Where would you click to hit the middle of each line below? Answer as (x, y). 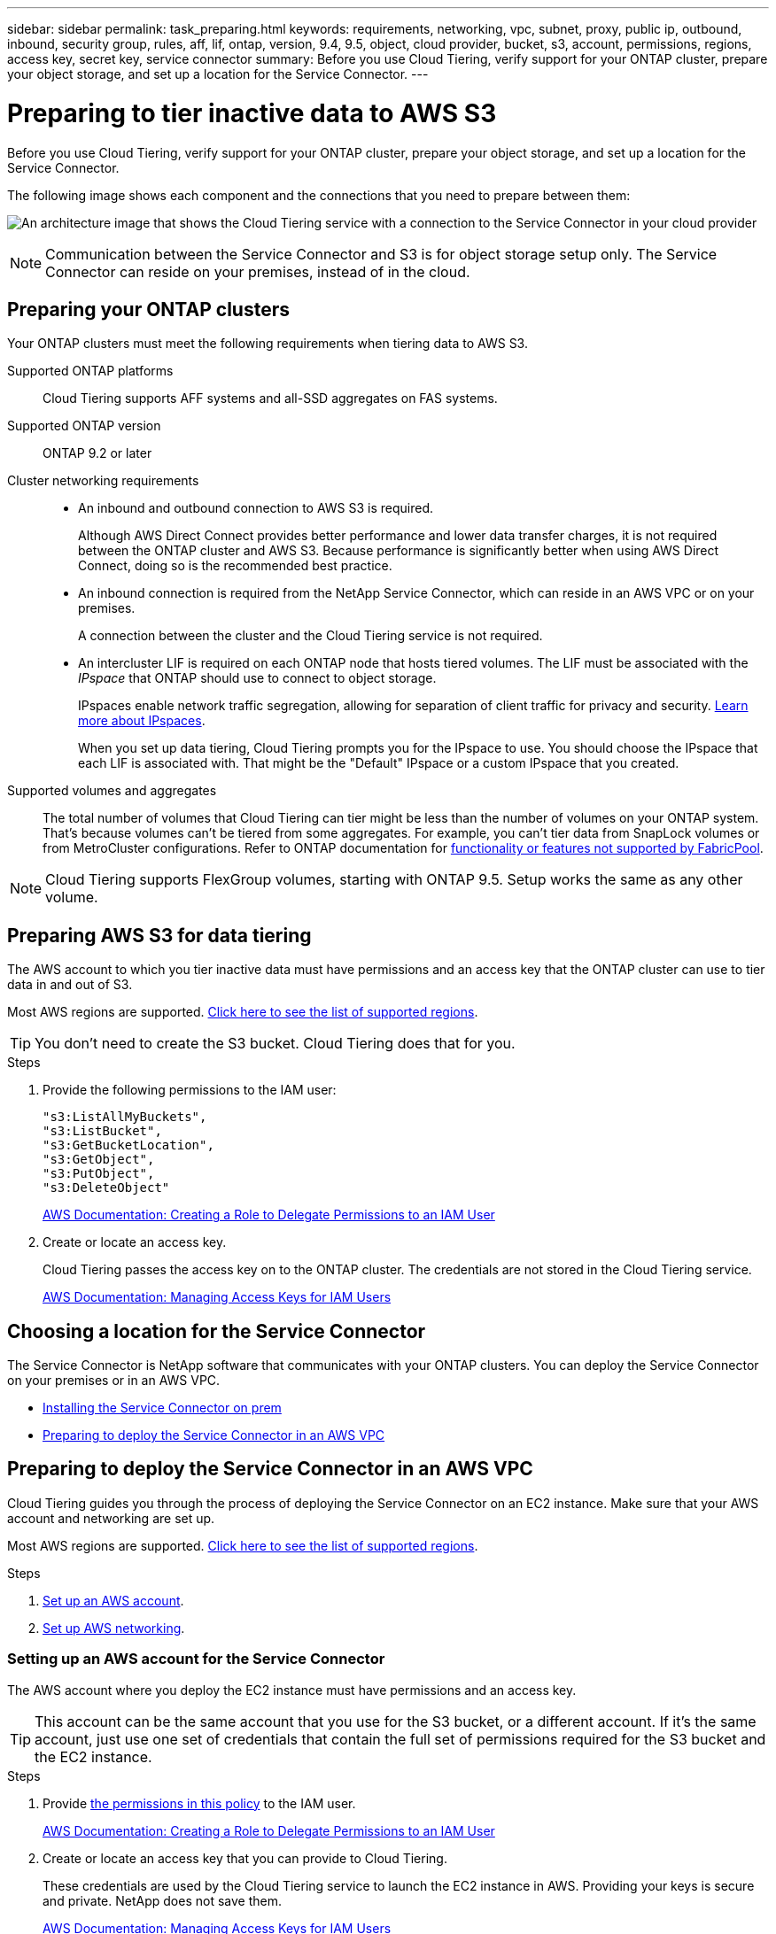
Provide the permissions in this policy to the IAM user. (199, 1803)
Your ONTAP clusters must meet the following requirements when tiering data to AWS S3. (268, 344)
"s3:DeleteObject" (106, 1188)
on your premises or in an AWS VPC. (114, 1381)
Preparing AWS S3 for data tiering (159, 935)
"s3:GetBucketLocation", (128, 1145)
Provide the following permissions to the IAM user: (190, 1090)
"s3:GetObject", (99, 1160)
